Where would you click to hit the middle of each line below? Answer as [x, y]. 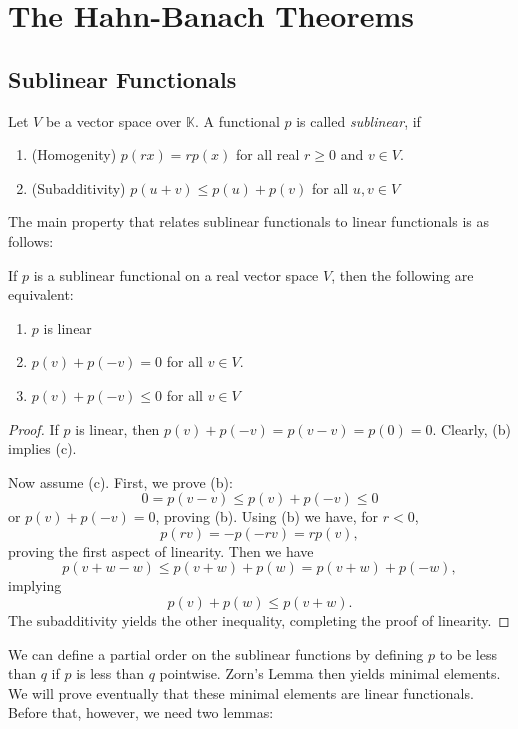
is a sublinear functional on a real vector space [176, 274]
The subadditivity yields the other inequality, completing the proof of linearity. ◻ [259, 620]
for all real [267, 154]
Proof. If [33, 428]
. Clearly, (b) [472, 428]
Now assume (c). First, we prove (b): [120, 481]
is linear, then [117, 428]
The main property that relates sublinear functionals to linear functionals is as [248, 221]
